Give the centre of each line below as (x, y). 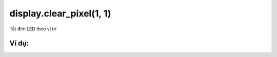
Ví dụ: (19, 43)
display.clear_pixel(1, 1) (60, 13)
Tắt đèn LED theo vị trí (33, 29)
